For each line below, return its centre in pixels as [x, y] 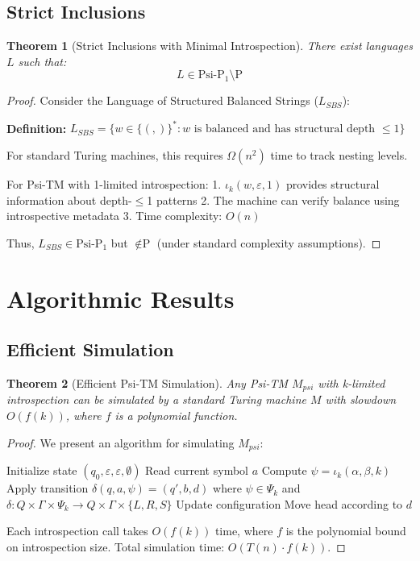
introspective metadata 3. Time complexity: [114, 216]
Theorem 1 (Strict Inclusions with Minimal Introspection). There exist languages [210, 46]
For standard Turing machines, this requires [115, 155]
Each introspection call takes [77, 531]
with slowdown [361, 399]
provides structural [333, 184]
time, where [244, 531]
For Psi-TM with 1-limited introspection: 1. [114, 184]
